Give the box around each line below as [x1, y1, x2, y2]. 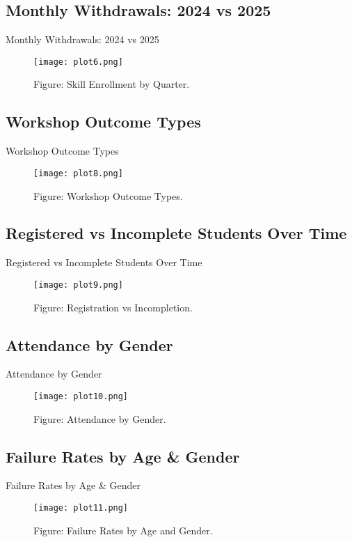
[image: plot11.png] [33, 502, 129, 513]
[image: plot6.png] [33, 56, 123, 67]
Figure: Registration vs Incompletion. [33, 300, 193, 314]
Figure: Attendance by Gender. [33, 411, 166, 426]
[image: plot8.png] [33, 168, 123, 178]
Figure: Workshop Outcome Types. [33, 188, 183, 203]
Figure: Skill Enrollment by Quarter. [33, 77, 190, 91]
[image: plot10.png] [33, 391, 129, 401]
